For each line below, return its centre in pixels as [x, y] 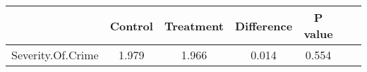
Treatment [194, 25]
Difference [264, 25]
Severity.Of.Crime [55, 55]
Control [131, 25]
